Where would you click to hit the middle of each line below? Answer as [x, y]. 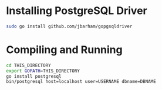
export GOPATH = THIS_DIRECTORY [43, 71]
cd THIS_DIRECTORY [28, 65]
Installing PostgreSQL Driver [77, 11]
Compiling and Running [64, 50]
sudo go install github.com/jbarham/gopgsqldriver [69, 26]
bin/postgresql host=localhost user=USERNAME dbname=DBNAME [81, 82]
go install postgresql [34, 76]
